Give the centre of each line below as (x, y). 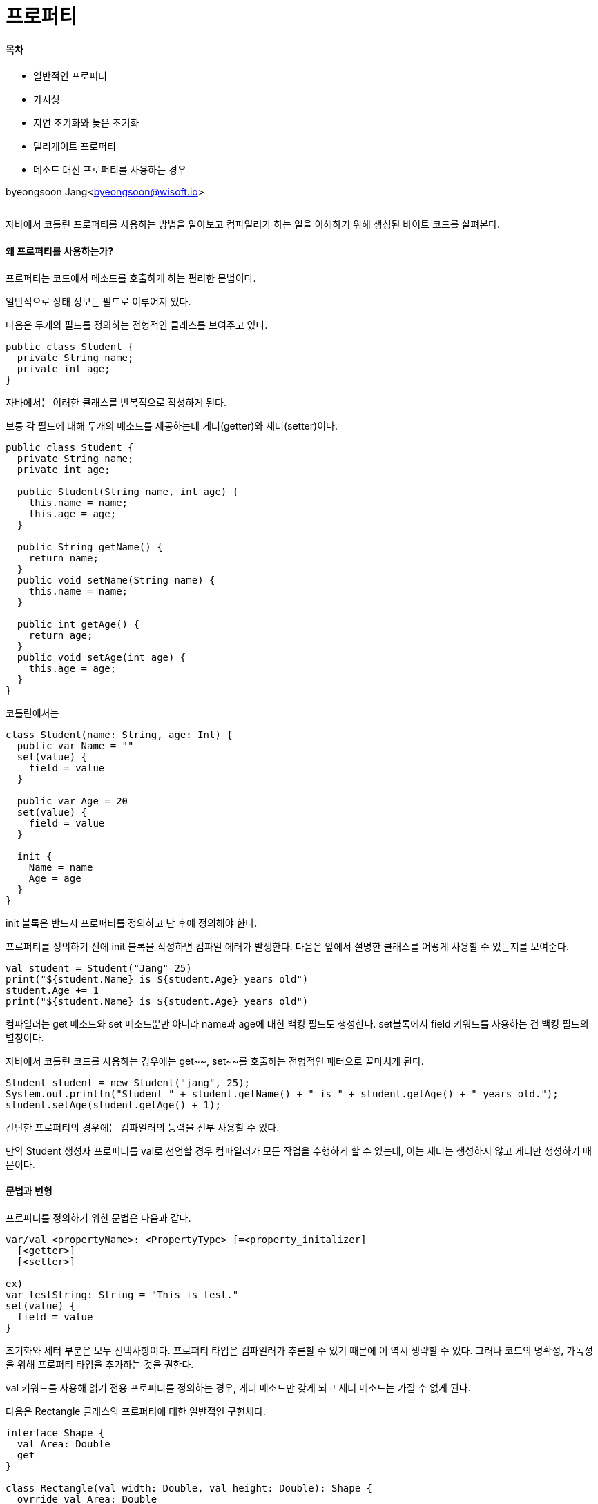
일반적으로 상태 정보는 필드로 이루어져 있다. (98, 301)
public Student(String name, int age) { (128, 491)
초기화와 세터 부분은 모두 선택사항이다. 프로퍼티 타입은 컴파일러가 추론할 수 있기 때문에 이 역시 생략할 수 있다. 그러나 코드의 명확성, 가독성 (299, 1350)
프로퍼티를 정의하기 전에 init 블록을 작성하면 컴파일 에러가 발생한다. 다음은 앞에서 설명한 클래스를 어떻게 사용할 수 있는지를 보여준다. (287, 946)
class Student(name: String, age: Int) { (119, 734)
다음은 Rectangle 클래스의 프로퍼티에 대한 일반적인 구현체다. (136, 1411)
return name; (64, 558)
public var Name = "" (75, 745)
